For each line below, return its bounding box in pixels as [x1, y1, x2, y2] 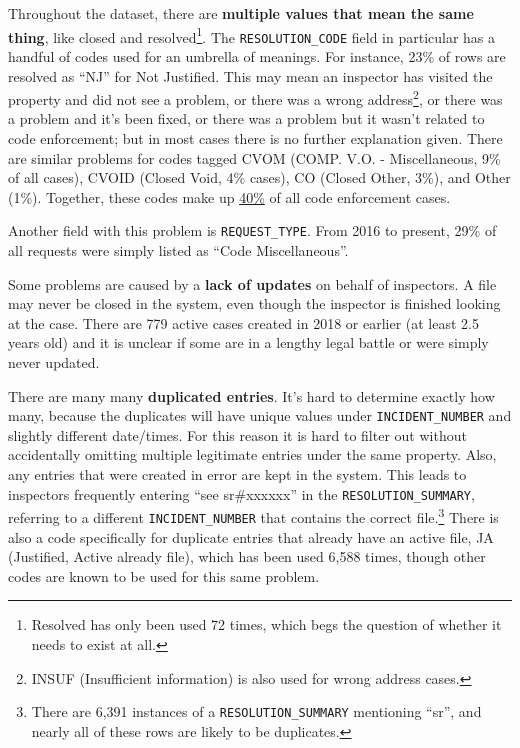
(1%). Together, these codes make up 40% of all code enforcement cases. [8, 186, 451, 207]
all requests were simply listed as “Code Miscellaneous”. [8, 239, 349, 260]
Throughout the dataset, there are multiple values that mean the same [8, 3, 474, 23]
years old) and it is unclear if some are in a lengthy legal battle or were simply [8, 332, 489, 353]
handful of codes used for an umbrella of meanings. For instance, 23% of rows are [8, 45, 506, 66]
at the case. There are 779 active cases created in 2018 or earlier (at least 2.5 [8, 312, 479, 333]
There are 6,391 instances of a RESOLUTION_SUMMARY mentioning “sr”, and [31, 701, 482, 722]
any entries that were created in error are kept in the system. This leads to [8, 463, 467, 484]
